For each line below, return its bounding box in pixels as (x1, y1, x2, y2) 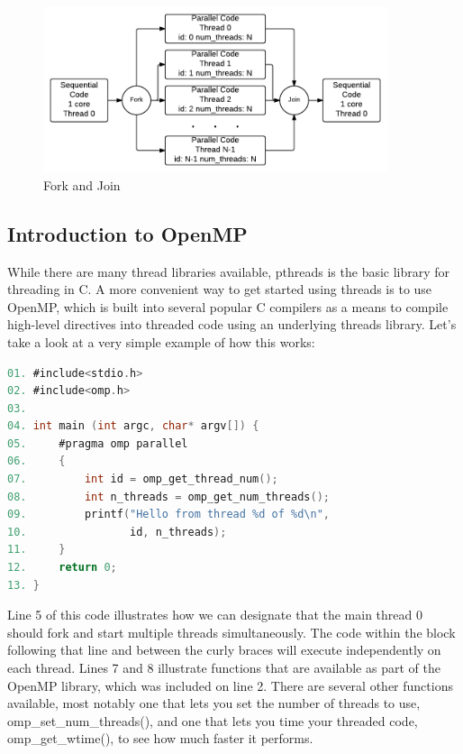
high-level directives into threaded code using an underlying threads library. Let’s (7, 315, 457, 334)
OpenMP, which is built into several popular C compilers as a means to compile (7, 297, 449, 316)
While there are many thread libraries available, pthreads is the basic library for (7, 262, 450, 280)
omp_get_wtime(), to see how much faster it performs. (7, 729, 313, 748)
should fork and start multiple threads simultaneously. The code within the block (7, 622, 456, 641)
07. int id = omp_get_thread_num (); (7, 473, 278, 486)
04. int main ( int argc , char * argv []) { (7, 419, 259, 433)
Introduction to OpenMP (7, 219, 248, 247)
